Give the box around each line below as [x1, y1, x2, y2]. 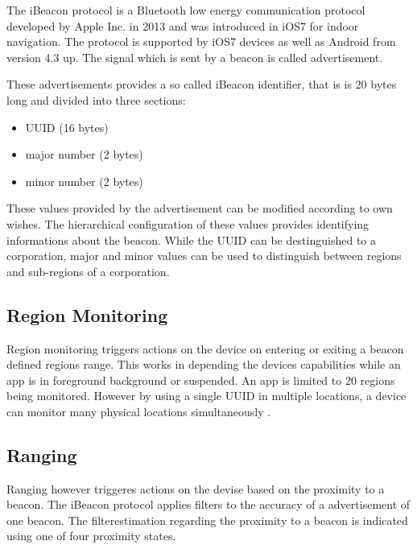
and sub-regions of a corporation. [6, 262, 170, 279]
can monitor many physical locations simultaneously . [6, 402, 271, 419]
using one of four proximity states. [6, 527, 176, 544]
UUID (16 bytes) [25, 118, 109, 135]
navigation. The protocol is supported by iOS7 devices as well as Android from [6, 33, 396, 50]
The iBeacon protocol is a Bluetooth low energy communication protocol [6, 2, 365, 18]
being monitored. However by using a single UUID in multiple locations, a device [6, 387, 407, 404]
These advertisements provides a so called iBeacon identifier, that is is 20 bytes [6, 76, 397, 93]
